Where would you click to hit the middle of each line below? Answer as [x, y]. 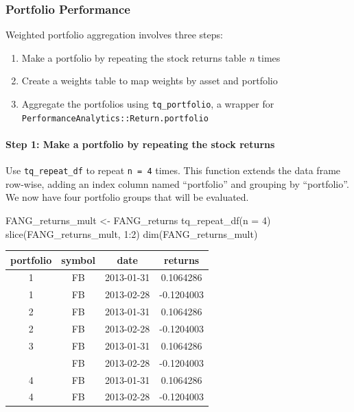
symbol [79, 259]
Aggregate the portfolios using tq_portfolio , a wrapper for [148, 104]
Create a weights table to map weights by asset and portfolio [150, 81]
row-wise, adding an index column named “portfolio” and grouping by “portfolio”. [177, 183]
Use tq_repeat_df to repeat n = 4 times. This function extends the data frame [173, 170]
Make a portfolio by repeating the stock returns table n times [151, 57]
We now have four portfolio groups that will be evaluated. [127, 197]
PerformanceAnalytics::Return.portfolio [115, 118]
